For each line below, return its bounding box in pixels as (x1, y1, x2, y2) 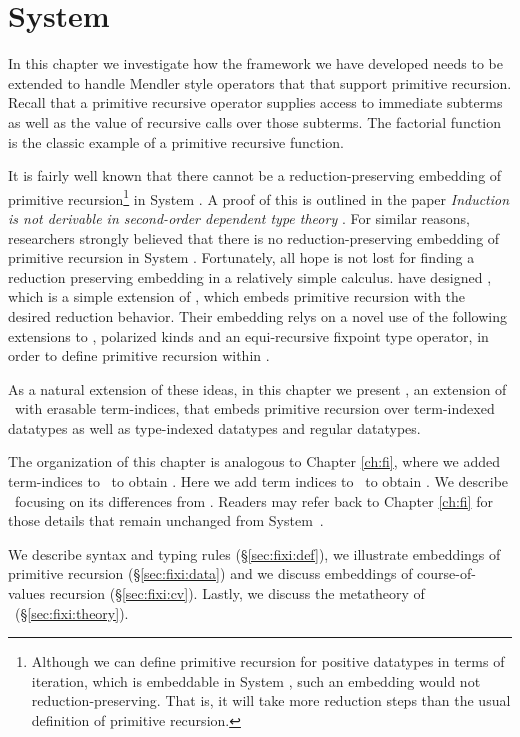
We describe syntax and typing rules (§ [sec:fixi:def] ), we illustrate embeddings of (8, 543, 501, 564)
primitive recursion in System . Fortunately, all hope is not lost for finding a (8, 247, 475, 268)
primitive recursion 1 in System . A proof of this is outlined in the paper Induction (8, 185, 510, 209)
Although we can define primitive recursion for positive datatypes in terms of (31, 651, 505, 672)
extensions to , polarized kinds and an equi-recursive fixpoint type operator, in (8, 325, 489, 346)
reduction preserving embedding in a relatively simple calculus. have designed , (8, 266, 492, 287)
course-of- (417, 563, 476, 584)
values (8, 583, 46, 604)
